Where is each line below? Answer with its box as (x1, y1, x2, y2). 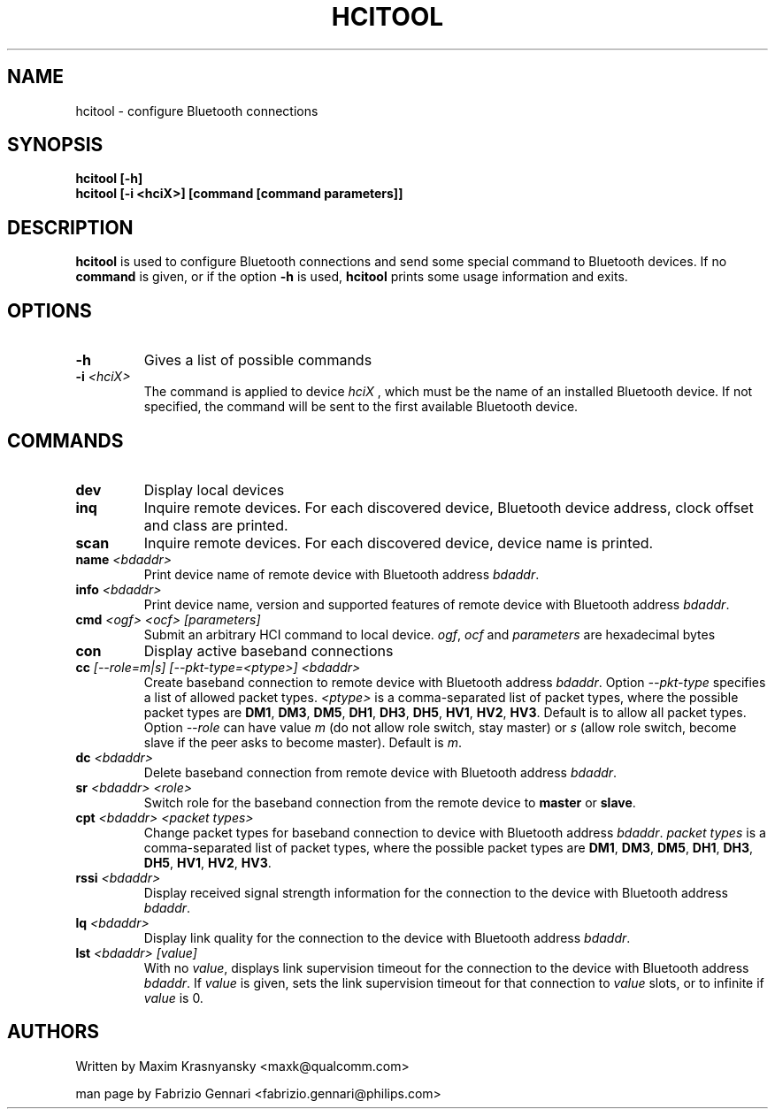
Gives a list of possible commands (143, 351, 372, 370)
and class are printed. (143, 516, 288, 534)
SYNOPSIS (7, 134, 104, 157)
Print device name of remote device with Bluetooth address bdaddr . (143, 566, 540, 582)
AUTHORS (7, 1020, 100, 1043)
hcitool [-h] (75, 171, 143, 187)
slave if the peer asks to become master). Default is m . (143, 734, 463, 750)
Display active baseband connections (143, 641, 394, 660)
